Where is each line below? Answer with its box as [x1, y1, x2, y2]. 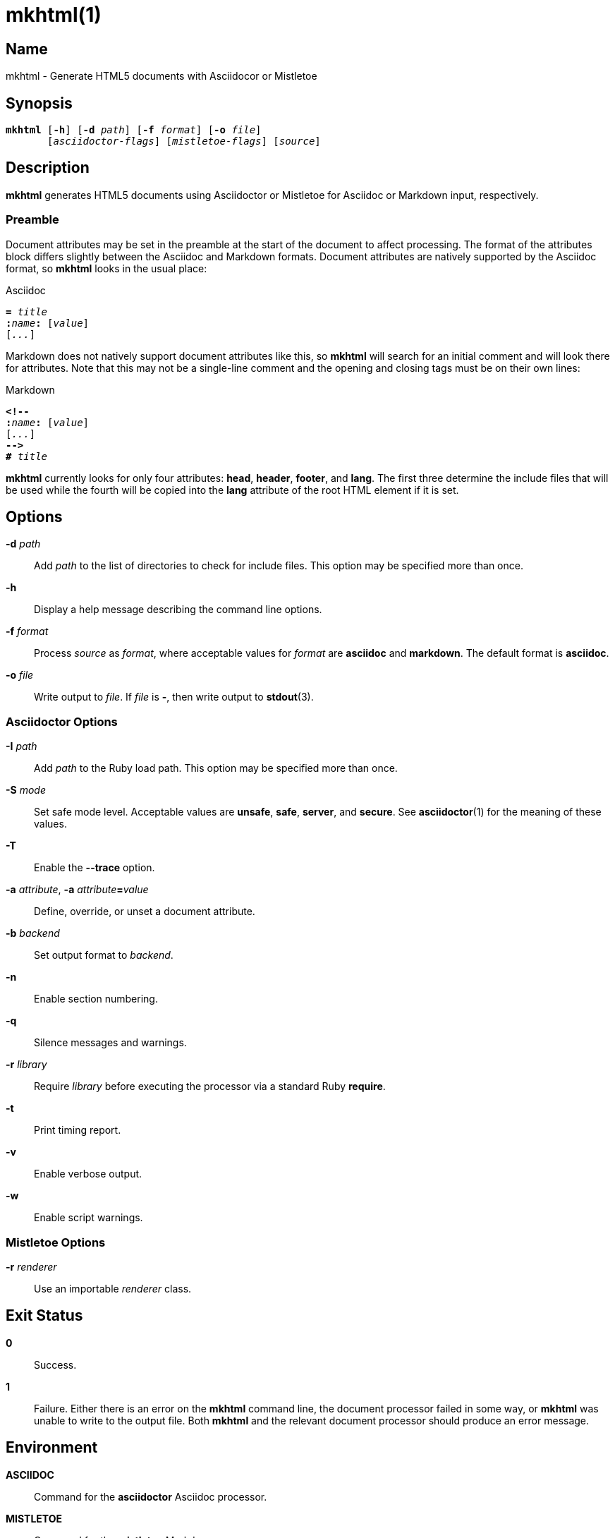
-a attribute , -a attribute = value [6, 883, 149, 896]
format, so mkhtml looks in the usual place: [6, 262, 207, 274]
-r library [6, 1058, 47, 1071]
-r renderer [6, 1260, 57, 1273]
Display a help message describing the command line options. [34, 603, 322, 616]
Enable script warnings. [34, 1211, 143, 1224]
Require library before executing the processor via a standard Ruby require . [34, 1080, 386, 1093]
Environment [6, 1439, 98, 1457]
